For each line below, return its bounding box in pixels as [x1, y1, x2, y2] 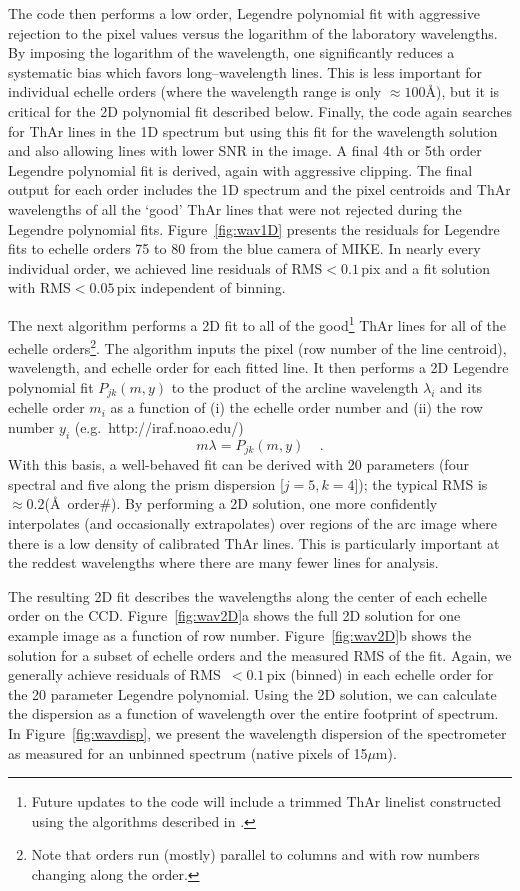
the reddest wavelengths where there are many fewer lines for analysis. [8, 552, 439, 573]
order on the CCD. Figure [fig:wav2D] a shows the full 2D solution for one [8, 605, 461, 626]
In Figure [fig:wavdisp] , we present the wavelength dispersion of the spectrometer [8, 723, 507, 744]
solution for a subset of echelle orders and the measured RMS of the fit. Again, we [8, 644, 512, 665]
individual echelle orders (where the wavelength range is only [8, 81, 382, 102]
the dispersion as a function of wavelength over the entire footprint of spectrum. [8, 703, 499, 724]
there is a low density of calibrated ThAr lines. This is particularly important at [8, 532, 500, 553]
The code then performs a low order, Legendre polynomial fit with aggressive [8, 3, 480, 23]
